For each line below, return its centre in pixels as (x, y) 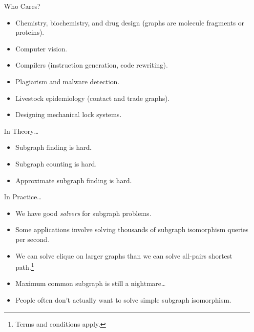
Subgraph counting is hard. (56, 163)
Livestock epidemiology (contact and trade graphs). (92, 98)
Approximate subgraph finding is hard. (74, 180)
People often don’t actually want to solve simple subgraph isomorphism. (123, 299)
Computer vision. (41, 48)
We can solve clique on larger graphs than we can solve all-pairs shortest (124, 255)
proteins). (30, 32)
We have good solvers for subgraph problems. (83, 213)
